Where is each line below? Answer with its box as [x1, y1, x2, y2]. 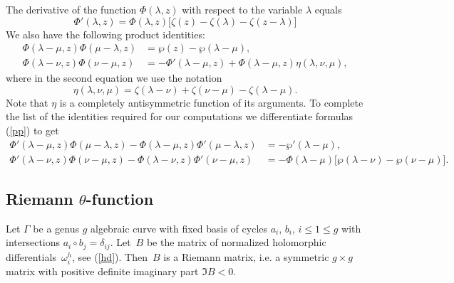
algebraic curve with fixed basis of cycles [91, 220, 268, 235]
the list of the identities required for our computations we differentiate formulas [6, 109, 354, 124]
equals [314, 2, 342, 16]
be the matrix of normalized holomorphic [146, 235, 326, 250]
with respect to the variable [182, 2, 303, 16]
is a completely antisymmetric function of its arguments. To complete [59, 95, 363, 110]
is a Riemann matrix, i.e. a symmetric [163, 249, 329, 264]
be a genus [33, 220, 79, 235]
